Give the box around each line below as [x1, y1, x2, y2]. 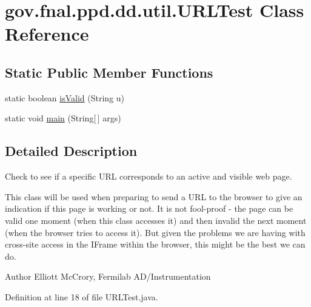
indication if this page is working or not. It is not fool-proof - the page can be [5, 202, 293, 215]
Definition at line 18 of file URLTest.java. [5, 290, 158, 303]
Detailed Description [5, 141, 138, 160]
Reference [5, 21, 89, 46]
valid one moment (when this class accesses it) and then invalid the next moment [5, 214, 307, 226]
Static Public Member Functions [5, 62, 213, 81]
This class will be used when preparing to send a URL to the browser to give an [5, 190, 303, 203]
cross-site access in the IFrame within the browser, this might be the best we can [5, 238, 306, 251]
